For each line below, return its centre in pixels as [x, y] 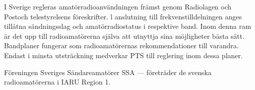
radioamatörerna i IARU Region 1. [57, 82]
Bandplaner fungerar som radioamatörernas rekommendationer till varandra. [121, 45]
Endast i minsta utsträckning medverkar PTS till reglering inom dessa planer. [123, 55]
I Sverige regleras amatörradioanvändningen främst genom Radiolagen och [118, 6]
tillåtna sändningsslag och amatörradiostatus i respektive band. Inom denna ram [128, 26]
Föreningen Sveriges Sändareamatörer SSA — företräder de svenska [108, 72]
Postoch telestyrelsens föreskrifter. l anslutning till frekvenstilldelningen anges [123, 16]
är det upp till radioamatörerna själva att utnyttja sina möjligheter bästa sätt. [124, 36]
